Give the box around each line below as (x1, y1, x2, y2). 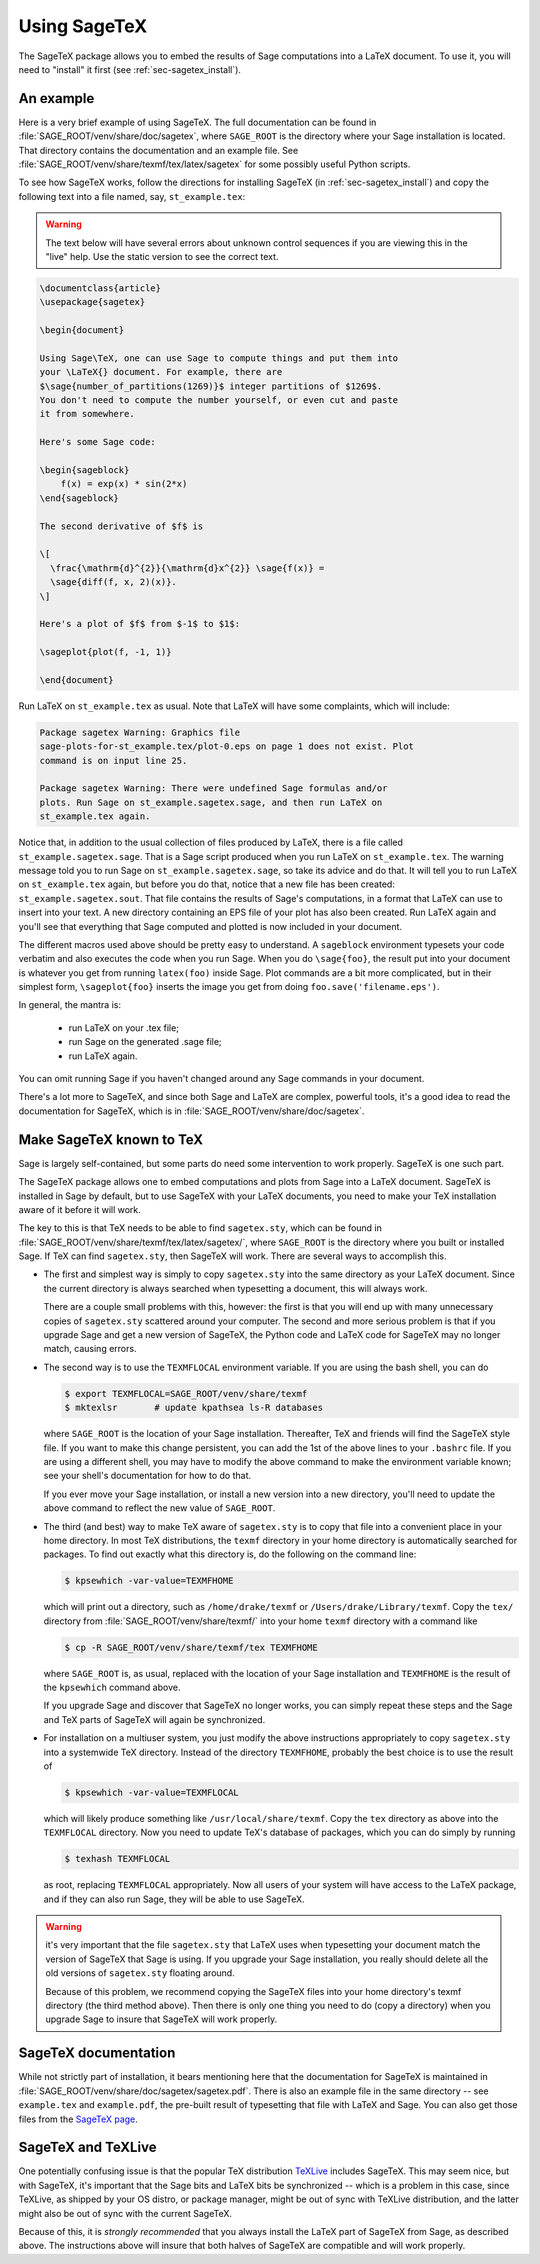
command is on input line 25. (39, 755, 188, 766)
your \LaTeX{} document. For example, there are (39, 366, 283, 378)
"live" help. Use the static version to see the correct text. (45, 250, 279, 262)
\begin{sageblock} (39, 465, 130, 476)
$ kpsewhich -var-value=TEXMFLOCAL (64, 1786, 239, 1798)
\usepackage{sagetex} (39, 296, 146, 308)
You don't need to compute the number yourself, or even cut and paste (39, 395, 399, 406)
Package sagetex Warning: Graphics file (39, 726, 240, 738)
